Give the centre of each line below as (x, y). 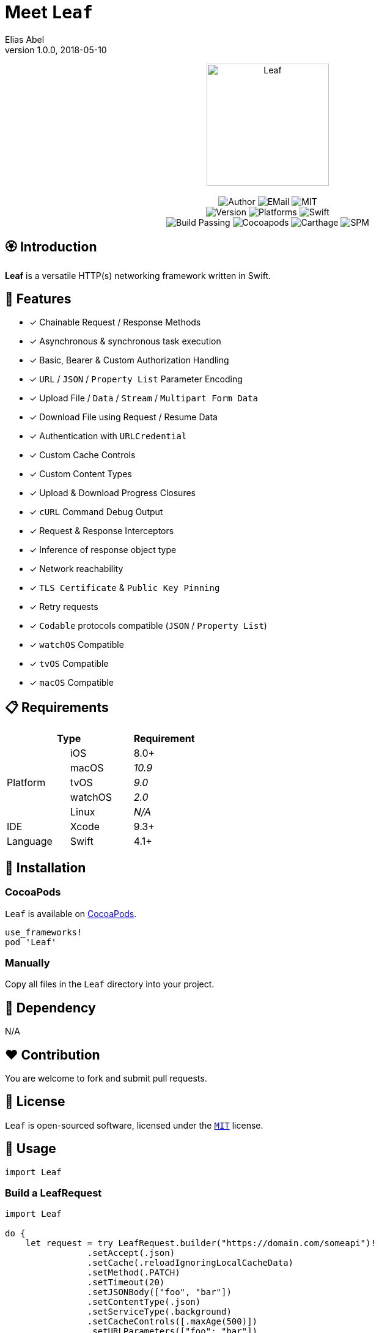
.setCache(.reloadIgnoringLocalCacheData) (190, 1263)
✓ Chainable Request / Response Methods (115, 322)
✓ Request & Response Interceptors (102, 531)
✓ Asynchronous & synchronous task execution (125, 341)
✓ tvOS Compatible (69, 664)
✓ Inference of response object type (103, 550)
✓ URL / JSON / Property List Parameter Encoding (136, 379)
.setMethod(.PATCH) (134, 1273)
